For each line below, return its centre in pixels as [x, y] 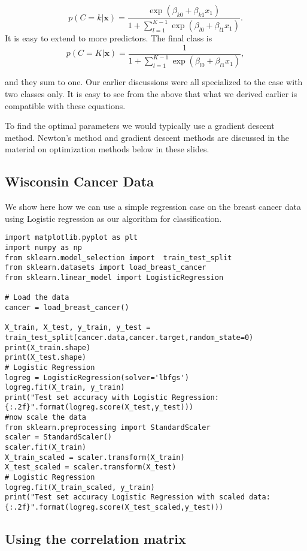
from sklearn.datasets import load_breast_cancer [106, 268]
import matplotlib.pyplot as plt [71, 238]
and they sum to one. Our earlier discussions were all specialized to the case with [154, 82]
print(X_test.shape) [46, 358]
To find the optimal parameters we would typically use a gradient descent [140, 126]
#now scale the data [46, 418]
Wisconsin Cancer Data [79, 181]
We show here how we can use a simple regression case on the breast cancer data [153, 207]
